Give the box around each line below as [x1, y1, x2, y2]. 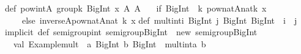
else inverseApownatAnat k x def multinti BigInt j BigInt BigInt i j [21, 13, 297, 26]
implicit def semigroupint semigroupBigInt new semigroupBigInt [5, 25, 258, 38]
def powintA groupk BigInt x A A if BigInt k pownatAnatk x [5, 2, 267, 14]
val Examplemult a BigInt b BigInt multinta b [13, 37, 206, 50]
